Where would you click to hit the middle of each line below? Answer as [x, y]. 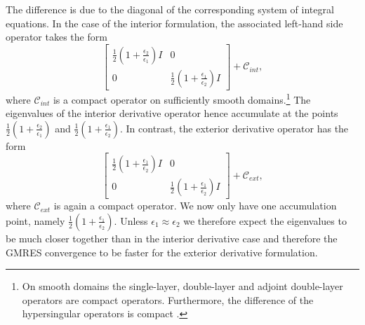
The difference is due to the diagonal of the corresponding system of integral [170, 9]
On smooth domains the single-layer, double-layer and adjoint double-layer [182, 286]
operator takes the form [57, 37]
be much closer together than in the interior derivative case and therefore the [172, 238]
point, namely [35, 220]
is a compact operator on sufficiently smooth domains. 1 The [182, 98]
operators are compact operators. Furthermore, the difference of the [168, 299]
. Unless [131, 220]
